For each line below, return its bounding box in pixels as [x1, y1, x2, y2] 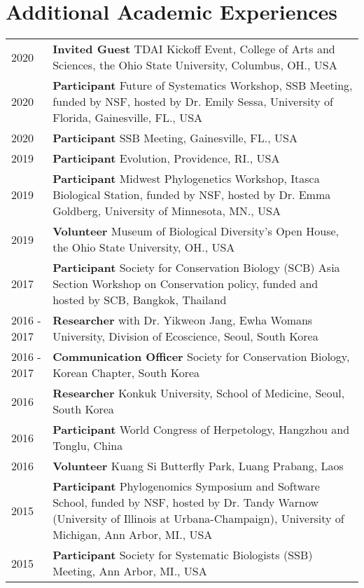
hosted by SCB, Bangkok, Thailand [52, 292, 227, 308]
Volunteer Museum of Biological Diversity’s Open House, [52, 223, 339, 240]
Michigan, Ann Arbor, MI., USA [52, 526, 213, 543]
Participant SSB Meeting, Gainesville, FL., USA [52, 130, 297, 146]
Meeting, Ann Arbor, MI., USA [52, 563, 207, 580]
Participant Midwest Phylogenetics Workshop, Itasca [52, 170, 320, 187]
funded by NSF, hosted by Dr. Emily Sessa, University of [52, 93, 333, 110]
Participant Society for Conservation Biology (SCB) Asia [52, 259, 340, 276]
